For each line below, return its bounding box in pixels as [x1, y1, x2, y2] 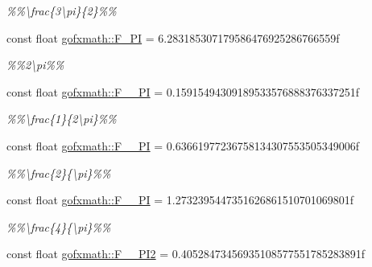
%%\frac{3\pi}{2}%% [6, 2, 117, 18]
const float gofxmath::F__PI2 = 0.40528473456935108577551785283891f [6, 245, 366, 262]
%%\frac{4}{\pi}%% [6, 218, 111, 235]
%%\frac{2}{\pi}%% [6, 164, 111, 181]
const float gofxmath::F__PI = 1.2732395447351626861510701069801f [6, 191, 354, 208]
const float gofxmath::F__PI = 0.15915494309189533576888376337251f [6, 83, 360, 100]
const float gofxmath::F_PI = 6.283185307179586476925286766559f [6, 29, 340, 46]
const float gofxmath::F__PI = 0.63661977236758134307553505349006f [6, 137, 360, 154]
